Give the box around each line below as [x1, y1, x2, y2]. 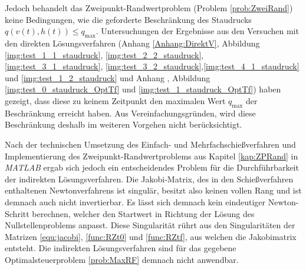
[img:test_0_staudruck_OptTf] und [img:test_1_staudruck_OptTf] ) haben [5, 83, 281, 95]
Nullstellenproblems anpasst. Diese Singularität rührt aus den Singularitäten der [5, 219, 295, 231]
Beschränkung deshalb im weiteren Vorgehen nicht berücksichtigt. [5, 118, 242, 131]
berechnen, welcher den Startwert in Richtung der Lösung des [32, 207, 255, 219]
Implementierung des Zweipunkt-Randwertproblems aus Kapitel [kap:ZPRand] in [5, 149, 298, 162]
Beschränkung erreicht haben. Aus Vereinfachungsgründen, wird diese [5, 106, 256, 119]
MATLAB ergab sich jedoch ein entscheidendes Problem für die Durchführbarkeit [5, 161, 299, 174]
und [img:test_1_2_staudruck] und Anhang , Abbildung [5, 71, 210, 84]
